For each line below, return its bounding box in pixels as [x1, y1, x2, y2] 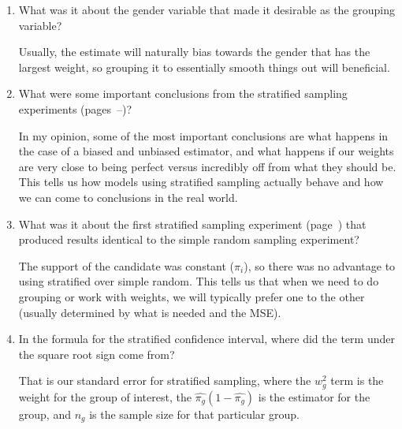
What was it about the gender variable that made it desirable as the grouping [18, 2, 395, 17]
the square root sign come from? [18, 345, 175, 362]
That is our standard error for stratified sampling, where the [18, 372, 311, 389]
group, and [18, 405, 71, 422]
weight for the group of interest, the [18, 388, 192, 405]
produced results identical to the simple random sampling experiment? [18, 231, 359, 248]
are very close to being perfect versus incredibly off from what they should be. [18, 158, 396, 174]
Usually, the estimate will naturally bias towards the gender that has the [18, 43, 370, 60]
